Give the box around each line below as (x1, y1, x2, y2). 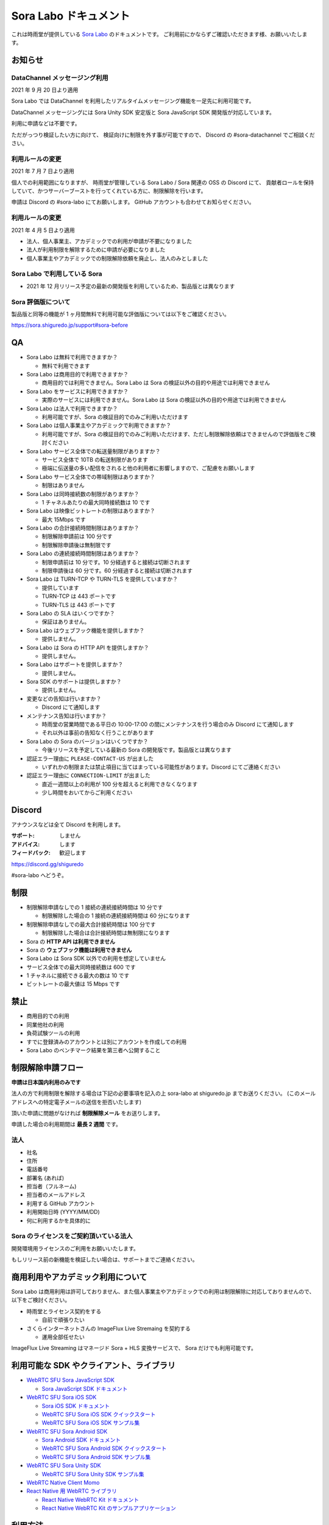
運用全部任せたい (41, 1333, 85, 1341)
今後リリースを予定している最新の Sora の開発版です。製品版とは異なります (41, 746, 232, 753)
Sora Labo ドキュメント (11, 9, 130, 23)
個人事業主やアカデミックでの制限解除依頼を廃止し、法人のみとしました (26, 254, 208, 262)
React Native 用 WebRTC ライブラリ (26, 1487, 118, 1494)
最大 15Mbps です (41, 515, 87, 523)
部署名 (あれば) (26, 1174, 65, 1182)
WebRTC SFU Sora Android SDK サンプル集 (41, 1453, 151, 1460)
